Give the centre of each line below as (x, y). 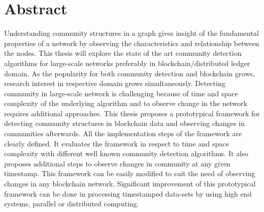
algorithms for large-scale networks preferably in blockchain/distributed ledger (127, 63)
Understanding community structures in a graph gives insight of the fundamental (131, 33)
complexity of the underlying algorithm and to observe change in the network (126, 103)
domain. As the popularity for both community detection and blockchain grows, (130, 73)
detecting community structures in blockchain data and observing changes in (125, 123)
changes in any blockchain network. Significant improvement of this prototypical (130, 184)
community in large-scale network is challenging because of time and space (121, 93)
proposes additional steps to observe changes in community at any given (117, 163)
